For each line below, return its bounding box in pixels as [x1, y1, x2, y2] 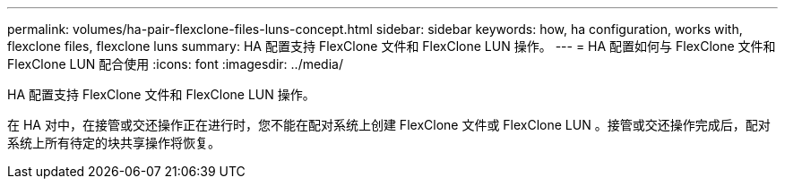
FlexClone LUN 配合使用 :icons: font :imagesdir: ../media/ [7, 56, 343, 72]
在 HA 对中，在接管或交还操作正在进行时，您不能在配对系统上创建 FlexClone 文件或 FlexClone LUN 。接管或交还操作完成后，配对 [7, 117, 771, 132]
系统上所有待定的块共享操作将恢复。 [7, 135, 220, 150]
